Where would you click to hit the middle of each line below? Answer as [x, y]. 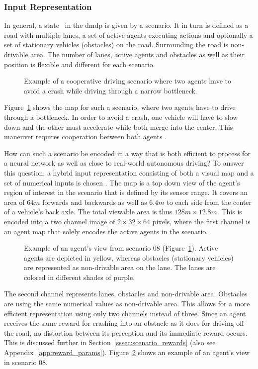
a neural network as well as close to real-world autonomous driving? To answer [124, 163]
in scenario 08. [26, 362]
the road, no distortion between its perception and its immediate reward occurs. [126, 332]
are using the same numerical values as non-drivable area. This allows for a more [127, 304]
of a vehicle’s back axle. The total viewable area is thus [88, 212]
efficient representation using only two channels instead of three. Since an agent [125, 313]
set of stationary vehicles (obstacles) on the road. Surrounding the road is [116, 45]
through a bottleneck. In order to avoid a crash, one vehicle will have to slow [121, 117]
